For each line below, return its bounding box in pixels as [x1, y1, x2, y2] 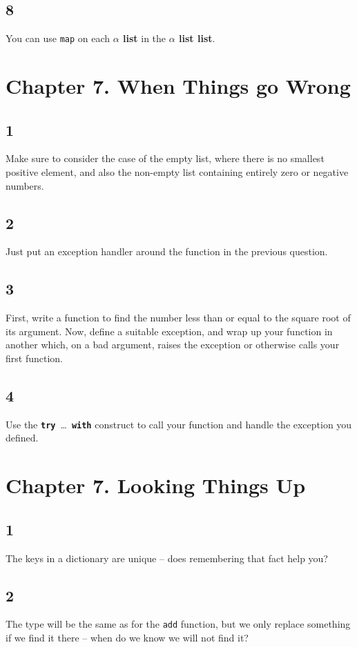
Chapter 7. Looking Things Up [6, 471, 306, 499]
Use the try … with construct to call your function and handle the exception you [6, 417, 352, 431]
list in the [123, 31, 166, 46]
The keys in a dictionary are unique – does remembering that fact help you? [6, 550, 328, 565]
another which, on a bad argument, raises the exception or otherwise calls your [6, 337, 340, 352]
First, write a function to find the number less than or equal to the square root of [6, 310, 351, 325]
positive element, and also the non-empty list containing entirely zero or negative [6, 165, 349, 179]
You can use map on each [6, 31, 110, 46]
